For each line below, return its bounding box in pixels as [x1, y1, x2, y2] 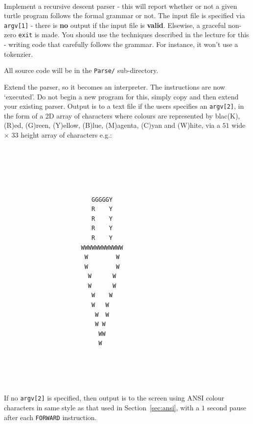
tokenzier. [4, 48, 33, 59]
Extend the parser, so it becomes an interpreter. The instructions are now [4, 81, 225, 92]
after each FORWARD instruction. [4, 412, 97, 422]
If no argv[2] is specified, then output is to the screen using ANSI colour [4, 393, 225, 403]
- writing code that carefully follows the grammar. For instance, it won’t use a [4, 39, 238, 49]
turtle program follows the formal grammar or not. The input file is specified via [4, 10, 245, 21]
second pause [207, 402, 246, 413]
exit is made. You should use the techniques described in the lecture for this [18, 29, 249, 40]
